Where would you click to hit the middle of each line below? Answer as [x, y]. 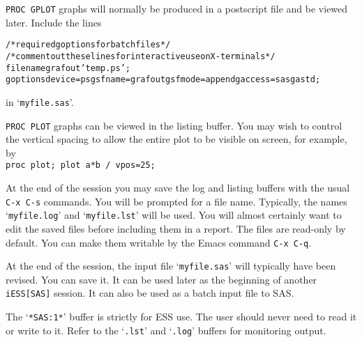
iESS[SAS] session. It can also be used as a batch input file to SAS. [150, 293]
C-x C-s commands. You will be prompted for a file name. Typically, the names [176, 201]
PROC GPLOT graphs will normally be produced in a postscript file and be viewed [177, 8]
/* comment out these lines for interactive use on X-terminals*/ [141, 56]
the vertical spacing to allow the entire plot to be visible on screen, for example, [176, 139]
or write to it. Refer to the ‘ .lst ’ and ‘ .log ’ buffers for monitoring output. [166, 330]
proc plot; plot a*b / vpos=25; [81, 165]
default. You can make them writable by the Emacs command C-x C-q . [159, 242]
